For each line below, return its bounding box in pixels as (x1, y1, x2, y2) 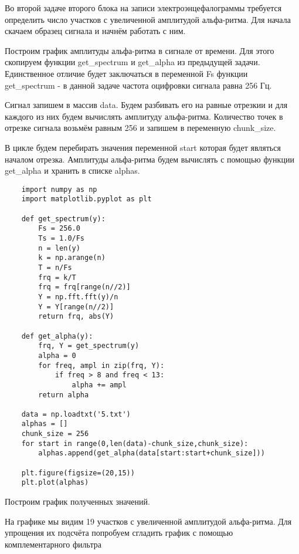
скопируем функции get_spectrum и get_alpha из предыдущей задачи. (5, 56, 260, 68)
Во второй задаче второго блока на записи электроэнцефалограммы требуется (5, 2, 282, 13)
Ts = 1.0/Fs (38, 234, 85, 242)
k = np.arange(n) (38, 254, 106, 262)
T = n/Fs (38, 263, 72, 272)
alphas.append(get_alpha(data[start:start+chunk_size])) (38, 449, 265, 458)
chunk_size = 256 (21, 430, 89, 438)
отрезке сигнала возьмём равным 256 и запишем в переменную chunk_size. (5, 121, 276, 134)
